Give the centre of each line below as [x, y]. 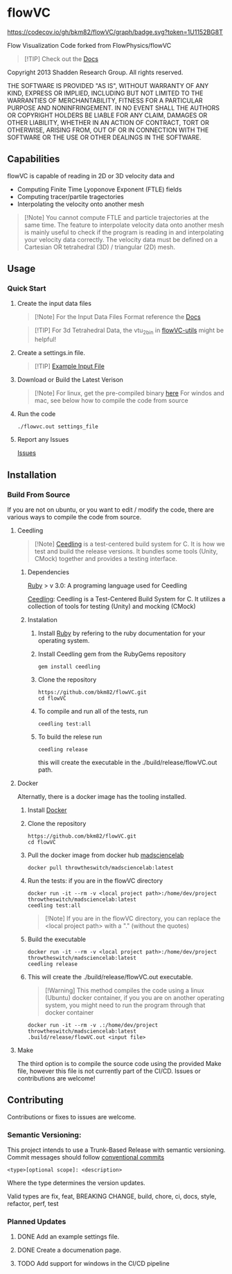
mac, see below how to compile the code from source [111, 401]
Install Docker [47, 810]
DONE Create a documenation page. [69, 1250]
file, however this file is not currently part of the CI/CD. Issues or [109, 1071]
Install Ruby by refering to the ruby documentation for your [122, 633]
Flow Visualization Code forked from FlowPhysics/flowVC [89, 45]
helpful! [45, 339]
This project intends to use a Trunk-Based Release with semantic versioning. [116, 1150]
